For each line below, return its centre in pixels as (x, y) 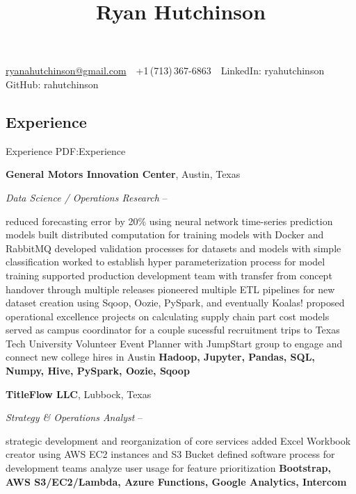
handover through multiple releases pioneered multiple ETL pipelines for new (170, 289)
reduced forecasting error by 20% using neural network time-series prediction (169, 221)
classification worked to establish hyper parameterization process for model (165, 262)
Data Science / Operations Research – (87, 197)
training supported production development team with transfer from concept (169, 275)
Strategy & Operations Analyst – (74, 417)
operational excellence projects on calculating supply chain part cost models (168, 316)
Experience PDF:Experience (66, 150)
